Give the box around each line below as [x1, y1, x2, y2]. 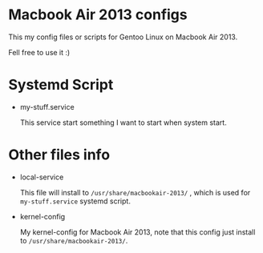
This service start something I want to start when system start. [19, 118, 227, 127]
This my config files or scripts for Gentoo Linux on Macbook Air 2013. [8, 32, 238, 42]
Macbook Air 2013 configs [8, 6, 188, 24]
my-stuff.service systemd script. [19, 196, 131, 206]
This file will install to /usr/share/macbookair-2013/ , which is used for [19, 187, 251, 197]
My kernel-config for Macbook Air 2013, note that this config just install [19, 227, 256, 237]
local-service [19, 172, 64, 182]
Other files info [8, 146, 111, 164]
